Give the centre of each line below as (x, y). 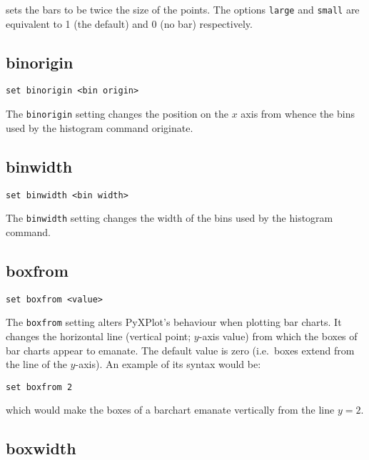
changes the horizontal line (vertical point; (98, 336)
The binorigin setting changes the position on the (117, 114)
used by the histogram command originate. (100, 127)
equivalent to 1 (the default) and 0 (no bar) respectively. (129, 23)
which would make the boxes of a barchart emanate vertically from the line (170, 410)
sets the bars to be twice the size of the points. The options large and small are (183, 9)
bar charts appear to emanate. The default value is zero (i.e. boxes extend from (180, 350)
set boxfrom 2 (39, 387)
